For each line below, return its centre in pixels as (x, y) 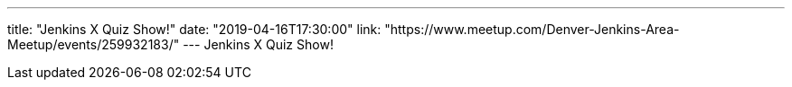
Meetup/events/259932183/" (94, 44)
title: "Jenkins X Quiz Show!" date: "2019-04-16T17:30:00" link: (194, 29)
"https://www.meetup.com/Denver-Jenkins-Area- (532, 29)
